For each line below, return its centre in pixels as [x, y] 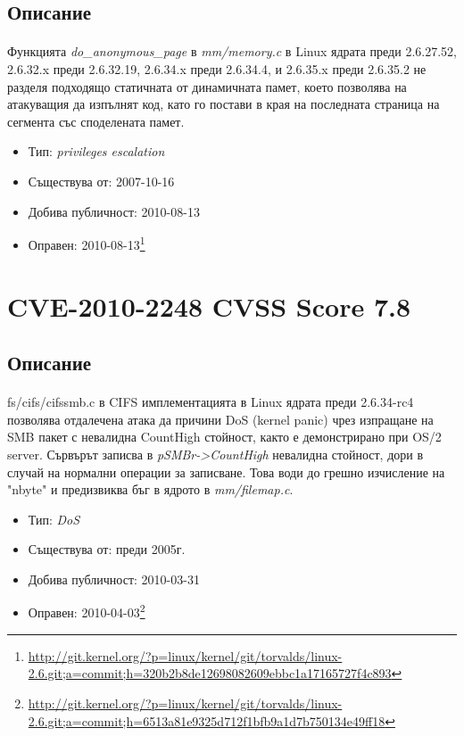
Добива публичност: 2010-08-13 [114, 211]
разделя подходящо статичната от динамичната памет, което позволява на [207, 86]
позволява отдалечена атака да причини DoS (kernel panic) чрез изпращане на [220, 419]
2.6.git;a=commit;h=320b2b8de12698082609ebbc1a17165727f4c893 [210, 673]
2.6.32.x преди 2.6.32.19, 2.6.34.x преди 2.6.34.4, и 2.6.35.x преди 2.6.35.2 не [217, 68]
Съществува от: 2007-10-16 [101, 181]
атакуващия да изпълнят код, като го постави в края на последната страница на [224, 104]
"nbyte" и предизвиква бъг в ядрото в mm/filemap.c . [150, 489]
